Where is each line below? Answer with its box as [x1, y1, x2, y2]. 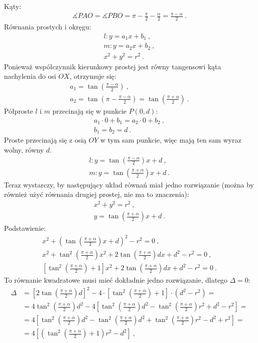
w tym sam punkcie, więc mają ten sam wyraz [100, 135, 242, 145]
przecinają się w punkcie [52, 105, 127, 116]
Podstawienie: [4, 223, 46, 233]
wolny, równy [4, 145, 44, 155]
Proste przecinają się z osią [4, 135, 87, 145]
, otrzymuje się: [69, 71, 117, 81]
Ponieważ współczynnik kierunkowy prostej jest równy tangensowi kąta [4, 61, 221, 71]
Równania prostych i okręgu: [4, 21, 91, 31]
